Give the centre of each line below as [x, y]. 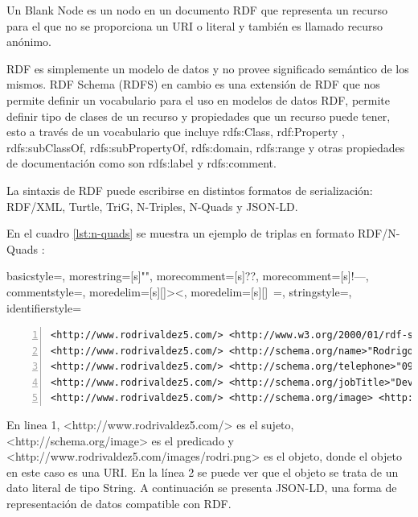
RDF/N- [379, 233]
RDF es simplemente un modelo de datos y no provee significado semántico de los [208, 68]
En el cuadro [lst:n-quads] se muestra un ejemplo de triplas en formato [180, 233]
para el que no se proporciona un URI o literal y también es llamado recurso [195, 25]
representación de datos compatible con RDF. [119, 504]
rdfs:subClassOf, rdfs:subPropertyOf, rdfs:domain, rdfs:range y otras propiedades [206, 147]
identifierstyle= [44, 307]
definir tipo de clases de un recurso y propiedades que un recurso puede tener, [199, 116]
